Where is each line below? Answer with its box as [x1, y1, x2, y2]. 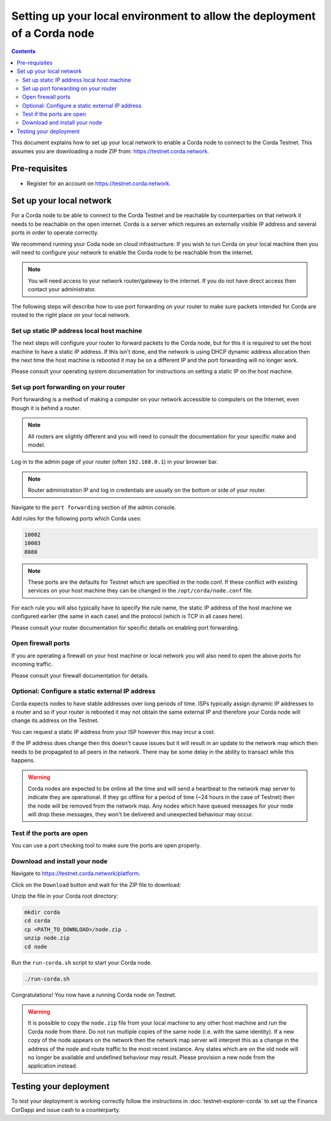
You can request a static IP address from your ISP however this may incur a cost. [11, 728, 216, 735]
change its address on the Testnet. [11, 717, 99, 724]
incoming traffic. [11, 660, 53, 668]
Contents [11, 48, 36, 55]
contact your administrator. [28, 286, 96, 293]
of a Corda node [11, 26, 94, 40]
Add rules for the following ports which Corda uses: [11, 515, 142, 522]
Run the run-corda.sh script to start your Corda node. [11, 958, 153, 966]
